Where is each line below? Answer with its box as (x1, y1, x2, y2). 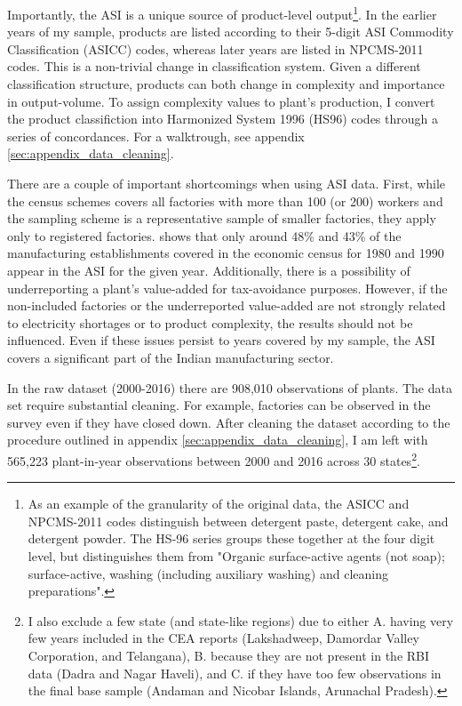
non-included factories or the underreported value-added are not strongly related (7, 296, 446, 315)
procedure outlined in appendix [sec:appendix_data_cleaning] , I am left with (7, 430, 428, 449)
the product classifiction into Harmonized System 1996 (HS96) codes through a (7, 109, 438, 128)
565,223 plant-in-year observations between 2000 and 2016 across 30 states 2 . (7, 448, 420, 469)
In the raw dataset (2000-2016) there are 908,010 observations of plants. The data (7, 378, 452, 397)
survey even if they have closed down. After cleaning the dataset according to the (7, 413, 450, 431)
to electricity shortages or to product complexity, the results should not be (7, 313, 413, 332)
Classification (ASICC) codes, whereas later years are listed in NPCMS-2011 (7, 39, 424, 58)
